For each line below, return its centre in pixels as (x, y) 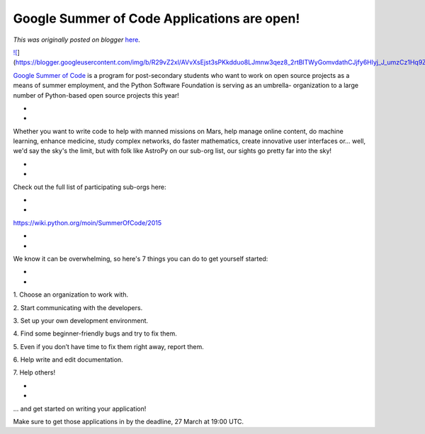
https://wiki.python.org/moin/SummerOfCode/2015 (87, 222)
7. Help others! (34, 372)
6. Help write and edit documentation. (68, 360)
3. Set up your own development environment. (81, 320)
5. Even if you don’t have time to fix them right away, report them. (109, 346)
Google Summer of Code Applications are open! (157, 18)
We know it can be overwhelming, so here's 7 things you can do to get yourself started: (141, 258)
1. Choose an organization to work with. (71, 295)
